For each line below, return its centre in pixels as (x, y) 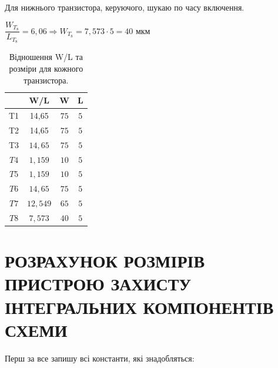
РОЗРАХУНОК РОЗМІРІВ (105, 261)
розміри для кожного (46, 68)
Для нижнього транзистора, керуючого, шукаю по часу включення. (125, 7)
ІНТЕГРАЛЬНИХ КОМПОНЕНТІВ (139, 307)
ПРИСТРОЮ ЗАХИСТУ (98, 284)
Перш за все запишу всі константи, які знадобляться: (100, 358)
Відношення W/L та (46, 57)
